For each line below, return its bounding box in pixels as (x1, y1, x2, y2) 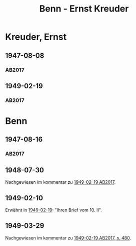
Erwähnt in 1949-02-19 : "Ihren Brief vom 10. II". (5, 207, 102, 213)
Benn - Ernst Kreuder (39, 3, 129, 15)
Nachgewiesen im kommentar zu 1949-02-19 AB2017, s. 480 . (5, 234, 131, 241)
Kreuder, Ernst (5, 31, 67, 43)
